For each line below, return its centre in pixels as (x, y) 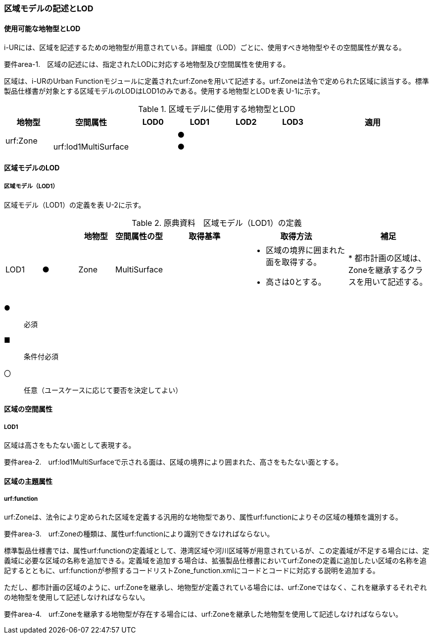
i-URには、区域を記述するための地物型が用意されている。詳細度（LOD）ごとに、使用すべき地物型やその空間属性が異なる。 (205, 48)
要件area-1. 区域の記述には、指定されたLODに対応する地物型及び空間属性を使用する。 (147, 64)
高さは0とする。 (296, 282)
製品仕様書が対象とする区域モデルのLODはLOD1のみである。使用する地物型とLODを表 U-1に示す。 (164, 91)
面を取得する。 (294, 262)
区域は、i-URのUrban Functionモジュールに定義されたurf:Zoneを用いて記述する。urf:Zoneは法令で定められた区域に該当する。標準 (216, 81)
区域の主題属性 (28, 481)
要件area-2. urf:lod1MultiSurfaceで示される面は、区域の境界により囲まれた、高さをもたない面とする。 (173, 462)
